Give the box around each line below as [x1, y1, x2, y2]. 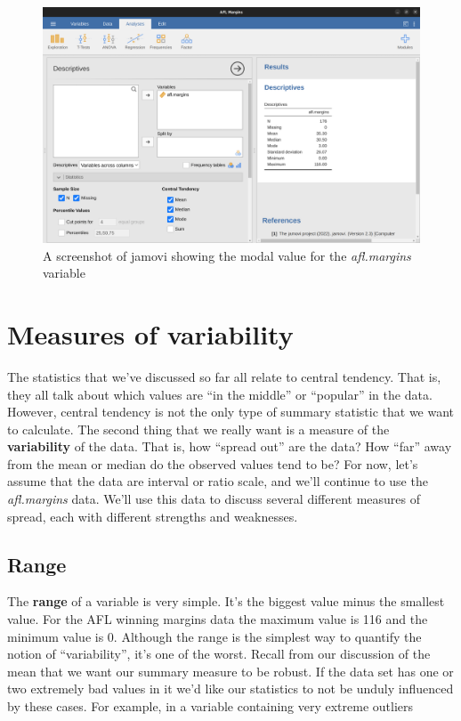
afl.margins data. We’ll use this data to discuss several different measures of [7, 490, 421, 508]
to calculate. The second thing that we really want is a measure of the [7, 419, 390, 438]
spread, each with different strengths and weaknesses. [7, 506, 298, 525]
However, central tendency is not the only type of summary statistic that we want [7, 402, 455, 421]
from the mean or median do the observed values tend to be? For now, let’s [7, 454, 418, 473]
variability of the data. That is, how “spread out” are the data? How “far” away [7, 437, 452, 456]
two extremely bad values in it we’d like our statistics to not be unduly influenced [7, 679, 454, 698]
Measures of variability [7, 315, 294, 352]
